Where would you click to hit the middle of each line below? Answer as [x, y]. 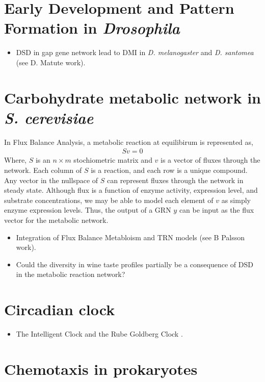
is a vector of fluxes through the [210, 160]
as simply [236, 200]
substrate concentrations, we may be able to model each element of [109, 200]
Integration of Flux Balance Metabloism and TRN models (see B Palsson [130, 237]
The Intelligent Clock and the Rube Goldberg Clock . [99, 334]
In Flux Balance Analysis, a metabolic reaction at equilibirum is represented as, [129, 142]
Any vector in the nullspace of [51, 180]
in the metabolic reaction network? [71, 274]
